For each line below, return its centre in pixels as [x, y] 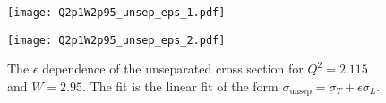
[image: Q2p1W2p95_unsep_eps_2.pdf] [116, 40]
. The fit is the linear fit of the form [180, 86]
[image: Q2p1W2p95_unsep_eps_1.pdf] [116, 13]
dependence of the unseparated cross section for [173, 69]
